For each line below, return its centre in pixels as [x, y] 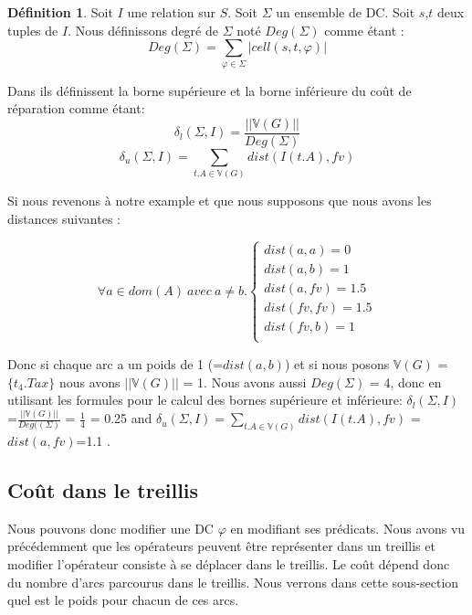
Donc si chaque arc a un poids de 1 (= [115, 363]
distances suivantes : [64, 218]
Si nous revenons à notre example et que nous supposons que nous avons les [220, 201]
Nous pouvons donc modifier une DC [110, 528]
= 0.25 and [121, 418]
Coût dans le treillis [103, 489]
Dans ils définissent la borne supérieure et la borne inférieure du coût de [210, 90]
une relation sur [172, 12]
